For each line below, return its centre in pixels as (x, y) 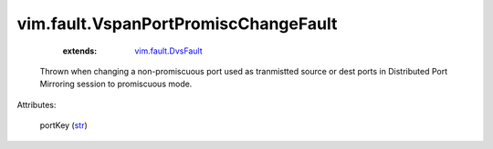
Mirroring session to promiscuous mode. (116, 84)
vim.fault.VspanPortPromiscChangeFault (177, 24)
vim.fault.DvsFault (168, 51)
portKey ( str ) (64, 125)
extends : (80, 51)
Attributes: (37, 104)
